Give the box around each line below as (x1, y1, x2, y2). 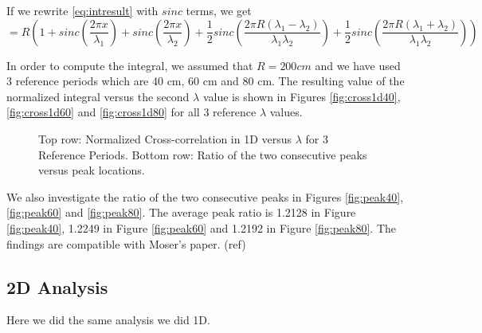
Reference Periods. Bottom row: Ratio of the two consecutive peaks (38, 146, 367, 163)
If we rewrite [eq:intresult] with (6, 2, 159, 18)
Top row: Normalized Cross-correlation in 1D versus (38, 130, 292, 147)
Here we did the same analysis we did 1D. (6, 311, 210, 328)
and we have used (315, 57, 401, 73)
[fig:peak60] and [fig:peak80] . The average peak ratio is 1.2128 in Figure (6, 204, 356, 221)
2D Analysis (6, 274, 108, 299)
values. (269, 104, 303, 120)
